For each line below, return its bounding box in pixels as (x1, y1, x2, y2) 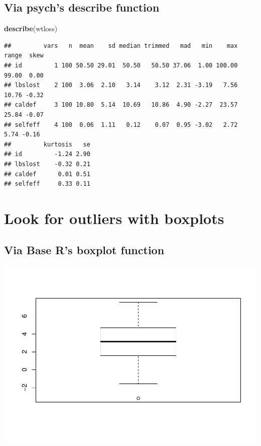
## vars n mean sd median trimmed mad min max (4, 42, 238, 49)
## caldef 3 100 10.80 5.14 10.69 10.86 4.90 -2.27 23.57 (4, 101, 238, 109)
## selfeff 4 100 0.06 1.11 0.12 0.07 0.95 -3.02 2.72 (4, 121, 238, 128)
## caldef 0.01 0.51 (4, 170, 90, 178)
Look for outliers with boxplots (4, 207, 224, 228)
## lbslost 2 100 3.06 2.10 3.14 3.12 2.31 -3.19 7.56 (4, 82, 238, 89)
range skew (4, 52, 44, 59)
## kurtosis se (4, 140, 90, 148)
